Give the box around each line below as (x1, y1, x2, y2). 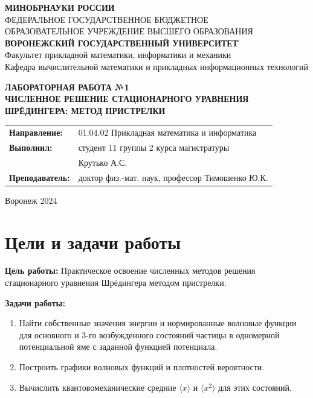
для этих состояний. (218, 381, 292, 393)
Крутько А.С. (78, 156, 127, 168)
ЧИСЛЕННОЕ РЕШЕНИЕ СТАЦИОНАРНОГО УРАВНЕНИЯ (5, 92, 249, 105)
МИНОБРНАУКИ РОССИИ (5, 1, 115, 13)
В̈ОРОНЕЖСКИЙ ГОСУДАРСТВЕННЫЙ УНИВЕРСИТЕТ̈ (5, 36, 238, 49)
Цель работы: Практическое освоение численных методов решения (5, 264, 256, 277)
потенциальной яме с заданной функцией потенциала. (19, 340, 218, 353)
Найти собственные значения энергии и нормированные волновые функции (19, 317, 297, 329)
